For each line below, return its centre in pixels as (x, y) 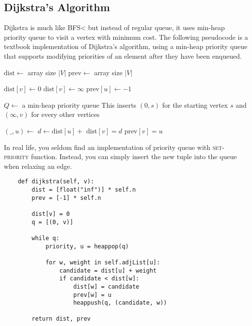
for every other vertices (65, 114)
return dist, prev (61, 319)
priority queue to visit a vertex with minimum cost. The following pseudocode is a (126, 37)
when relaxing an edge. (38, 166)
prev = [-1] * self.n (66, 198)
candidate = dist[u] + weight (108, 270)
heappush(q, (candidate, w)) (120, 303)
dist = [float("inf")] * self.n (84, 189)
